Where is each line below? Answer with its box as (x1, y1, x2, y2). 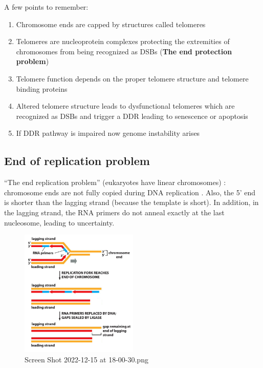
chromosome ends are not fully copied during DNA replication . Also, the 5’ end (4, 187, 255, 197)
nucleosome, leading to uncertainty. (4, 217, 115, 228)
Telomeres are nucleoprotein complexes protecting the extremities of (16, 36, 230, 47)
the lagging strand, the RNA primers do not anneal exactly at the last (4, 207, 225, 217)
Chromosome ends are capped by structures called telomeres (16, 18, 206, 29)
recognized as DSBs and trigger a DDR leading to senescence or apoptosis (16, 110, 248, 121)
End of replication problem (4, 153, 150, 169)
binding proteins (16, 83, 68, 94)
